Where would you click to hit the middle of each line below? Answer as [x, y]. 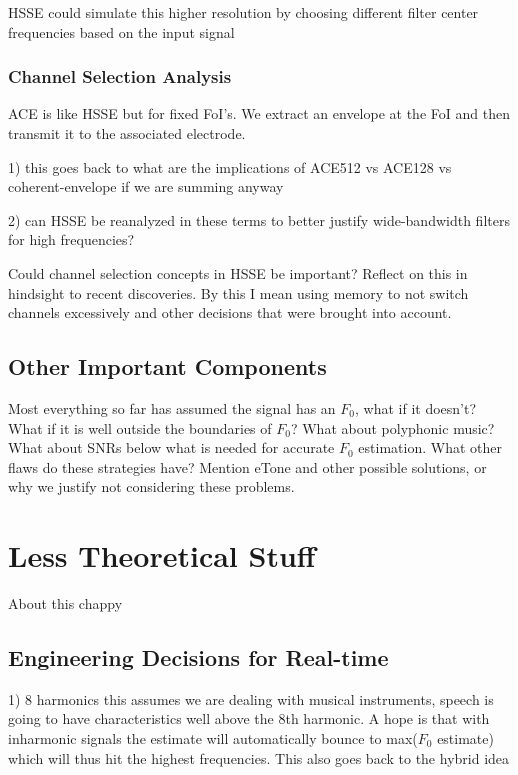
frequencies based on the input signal [121, 31]
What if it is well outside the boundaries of [140, 427]
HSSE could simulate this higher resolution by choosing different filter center [243, 12]
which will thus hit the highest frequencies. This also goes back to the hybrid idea [259, 757]
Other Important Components [167, 366]
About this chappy [65, 603]
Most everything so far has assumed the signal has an [172, 407]
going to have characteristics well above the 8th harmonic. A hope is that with [249, 718]
